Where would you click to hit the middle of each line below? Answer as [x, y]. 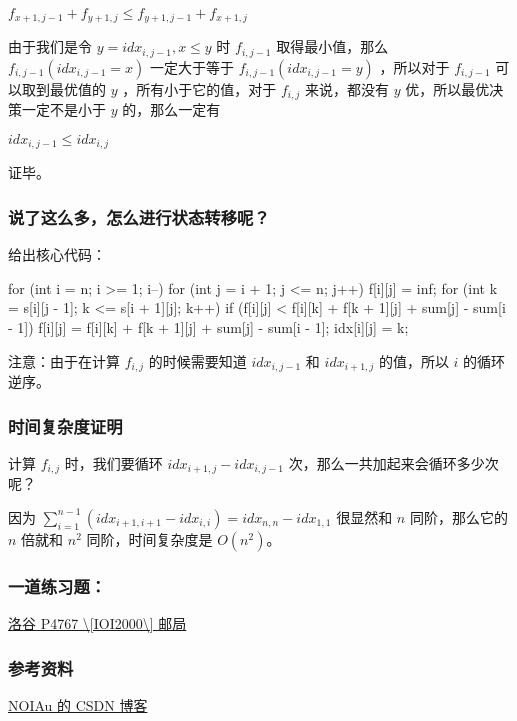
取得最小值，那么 [332, 46]
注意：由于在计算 [64, 360]
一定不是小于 [63, 109]
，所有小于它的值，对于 [199, 88]
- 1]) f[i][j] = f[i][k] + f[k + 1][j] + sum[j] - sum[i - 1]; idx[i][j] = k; [208, 327]
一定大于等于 [191, 66]
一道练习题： [57, 585]
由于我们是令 [50, 46]
